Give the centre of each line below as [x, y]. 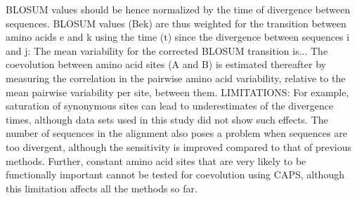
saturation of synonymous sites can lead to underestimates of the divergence [170, 106]
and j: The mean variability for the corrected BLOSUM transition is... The [167, 50]
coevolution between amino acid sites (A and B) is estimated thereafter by [166, 64]
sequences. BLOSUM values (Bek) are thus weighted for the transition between [176, 23]
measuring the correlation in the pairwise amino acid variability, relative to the [176, 78]
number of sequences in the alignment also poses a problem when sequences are [176, 133]
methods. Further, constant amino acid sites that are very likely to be [156, 160]
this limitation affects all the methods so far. [102, 188]
